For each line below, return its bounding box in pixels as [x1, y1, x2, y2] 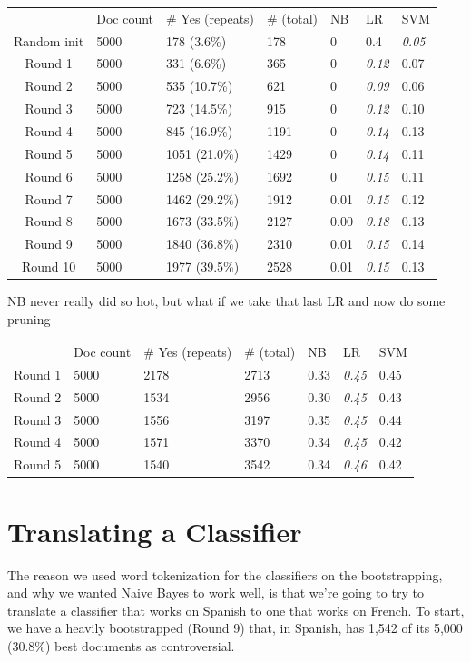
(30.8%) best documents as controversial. [7, 636, 235, 655]
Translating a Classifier [7, 512, 302, 549]
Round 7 [25, 189, 73, 208]
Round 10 [21, 257, 76, 276]
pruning [7, 309, 51, 328]
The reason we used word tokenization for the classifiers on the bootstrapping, [7, 565, 443, 584]
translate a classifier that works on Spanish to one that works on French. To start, [7, 600, 465, 619]
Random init [14, 31, 84, 50]
